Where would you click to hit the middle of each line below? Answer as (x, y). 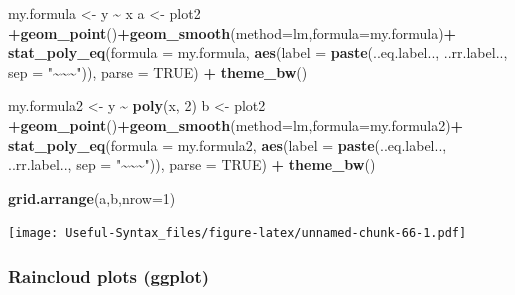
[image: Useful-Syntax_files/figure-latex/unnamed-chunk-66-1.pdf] (237, 233)
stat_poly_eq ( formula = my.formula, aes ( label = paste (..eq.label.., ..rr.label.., (258, 52)
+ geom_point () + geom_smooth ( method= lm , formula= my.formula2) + (236, 124)
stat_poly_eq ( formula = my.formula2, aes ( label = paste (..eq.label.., (227, 144)
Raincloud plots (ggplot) (109, 275)
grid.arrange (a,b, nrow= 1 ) (92, 197)
